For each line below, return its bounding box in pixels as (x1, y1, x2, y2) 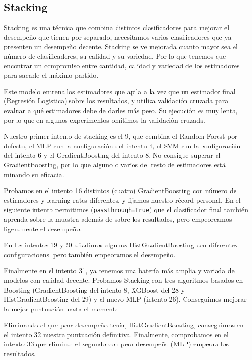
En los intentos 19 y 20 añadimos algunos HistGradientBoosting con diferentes (4, 240, 237, 250)
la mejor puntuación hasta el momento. (4, 303, 121, 313)
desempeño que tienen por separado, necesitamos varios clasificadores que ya (4, 32, 232, 42)
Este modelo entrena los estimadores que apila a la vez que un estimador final (4, 86, 235, 96)
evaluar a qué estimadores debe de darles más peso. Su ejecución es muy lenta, (4, 105, 238, 115)
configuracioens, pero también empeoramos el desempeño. (4, 249, 176, 259)
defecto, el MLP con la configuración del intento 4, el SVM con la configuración (4, 140, 241, 150)
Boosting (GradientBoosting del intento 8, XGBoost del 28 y (4, 284, 185, 295)
